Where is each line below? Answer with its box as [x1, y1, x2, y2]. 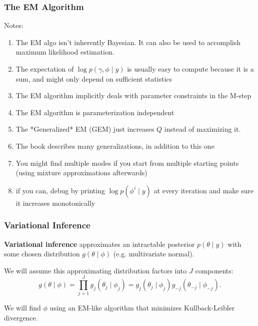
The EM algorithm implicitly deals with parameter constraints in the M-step [15, 90, 251, 101]
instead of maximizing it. [164, 124, 241, 134]
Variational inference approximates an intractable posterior [4, 238, 195, 249]
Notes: [4, 20, 23, 31]
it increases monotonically [15, 197, 95, 208]
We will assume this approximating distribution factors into [4, 265, 187, 275]
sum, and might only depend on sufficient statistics [15, 73, 172, 84]
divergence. [4, 312, 38, 323]
